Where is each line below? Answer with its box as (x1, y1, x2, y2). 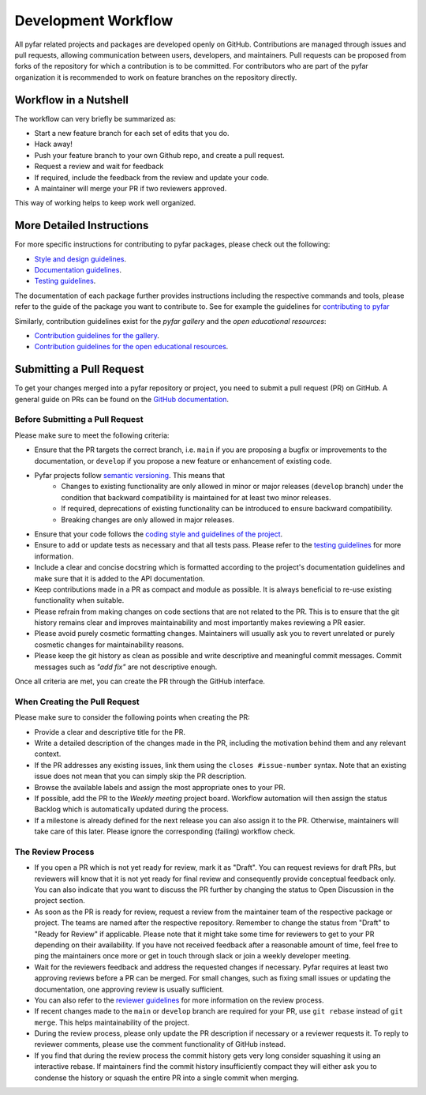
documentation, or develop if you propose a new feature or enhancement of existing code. (34, 456, 332, 465)
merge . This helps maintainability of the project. (34, 1018, 189, 1027)
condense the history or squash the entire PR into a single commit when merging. (34, 1073, 299, 1082)
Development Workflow (14, 12, 174, 29)
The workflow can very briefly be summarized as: (14, 114, 177, 123)
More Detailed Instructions (14, 219, 149, 232)
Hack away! (34, 139, 73, 149)
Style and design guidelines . (34, 254, 126, 264)
